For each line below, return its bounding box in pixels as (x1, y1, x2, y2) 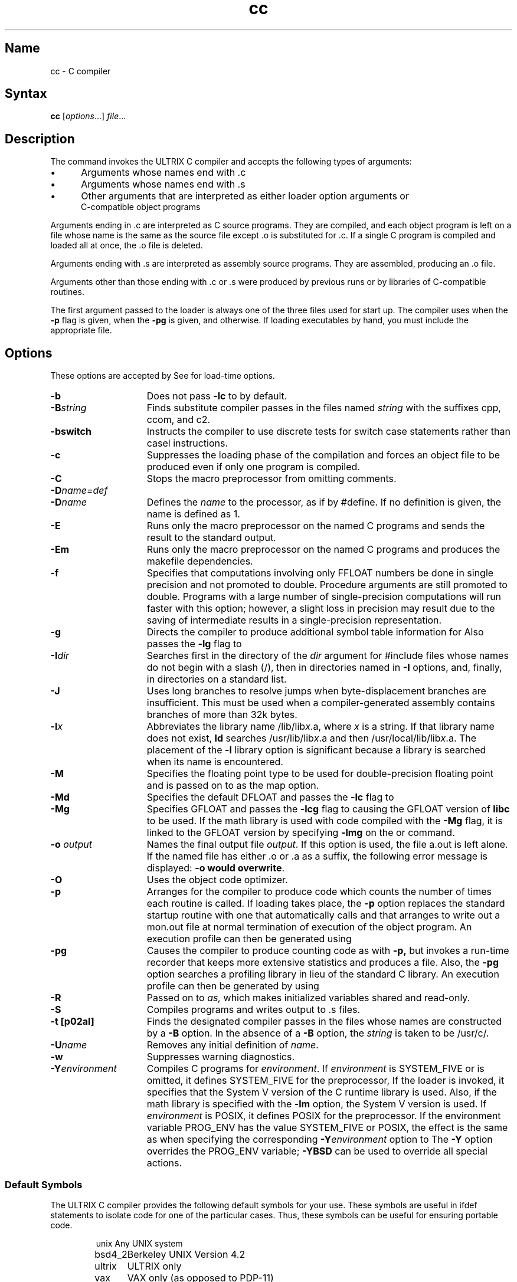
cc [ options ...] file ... (50, 111, 126, 122)
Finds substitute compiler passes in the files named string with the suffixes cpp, (146, 402, 501, 414)
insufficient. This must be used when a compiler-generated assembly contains (146, 697, 495, 709)
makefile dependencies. (146, 555, 253, 568)
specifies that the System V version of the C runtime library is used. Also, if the (146, 1086, 497, 1099)
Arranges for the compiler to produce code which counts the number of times (146, 886, 492, 898)
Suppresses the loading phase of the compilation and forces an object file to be (146, 449, 500, 461)
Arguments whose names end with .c (81, 166, 246, 179)
